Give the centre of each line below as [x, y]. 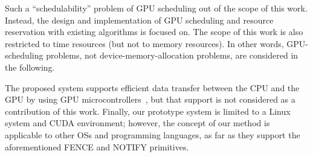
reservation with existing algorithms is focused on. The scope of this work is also [154, 32]
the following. [30, 67]
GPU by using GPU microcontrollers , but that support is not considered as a [150, 99]
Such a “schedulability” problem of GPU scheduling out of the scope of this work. [156, 8]
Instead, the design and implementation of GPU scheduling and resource [139, 20]
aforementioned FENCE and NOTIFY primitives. [97, 146]
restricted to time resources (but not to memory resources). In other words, [144, 43]
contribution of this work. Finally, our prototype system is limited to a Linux [148, 111]
